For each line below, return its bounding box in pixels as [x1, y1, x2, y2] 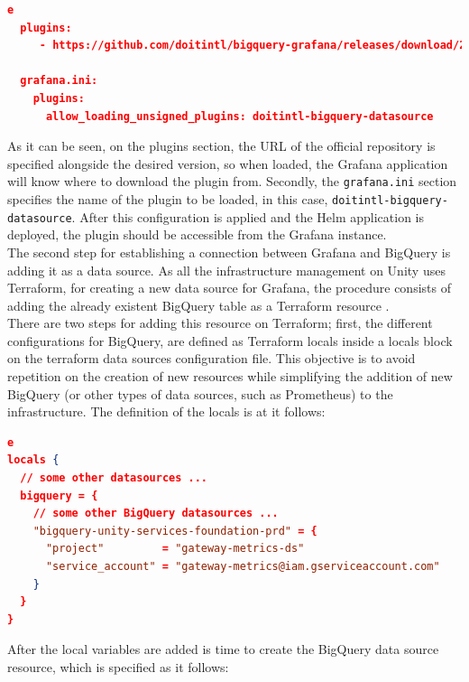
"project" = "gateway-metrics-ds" [45, 542, 305, 556]
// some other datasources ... [20, 472, 208, 485]
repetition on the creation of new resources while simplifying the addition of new [7, 367, 453, 386]
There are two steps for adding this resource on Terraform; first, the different [7, 313, 433, 332]
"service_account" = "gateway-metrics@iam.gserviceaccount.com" [45, 560, 440, 573]
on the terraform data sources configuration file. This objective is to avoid [7, 349, 416, 368]
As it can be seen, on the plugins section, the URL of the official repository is [7, 136, 436, 155]
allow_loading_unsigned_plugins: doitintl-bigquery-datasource [45, 109, 434, 123]
